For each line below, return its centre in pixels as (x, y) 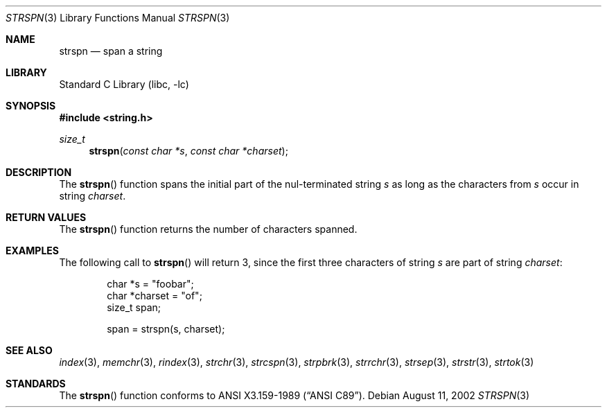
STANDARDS (36, 384)
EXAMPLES (32, 251)
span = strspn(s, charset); (166, 329)
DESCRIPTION (39, 172)
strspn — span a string (111, 51)
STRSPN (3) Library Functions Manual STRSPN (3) (118, 18)
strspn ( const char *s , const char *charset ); (188, 151)
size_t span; (134, 307)
